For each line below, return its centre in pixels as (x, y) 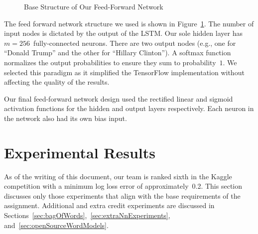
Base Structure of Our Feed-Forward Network (94, 6)
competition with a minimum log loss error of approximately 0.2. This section (123, 186)
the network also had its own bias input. (65, 118)
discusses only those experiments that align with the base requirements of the (122, 195)
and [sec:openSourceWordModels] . (56, 225)
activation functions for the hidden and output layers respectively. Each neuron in (129, 108)
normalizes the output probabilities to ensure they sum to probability (110, 62)
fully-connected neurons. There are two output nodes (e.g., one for (134, 43)
